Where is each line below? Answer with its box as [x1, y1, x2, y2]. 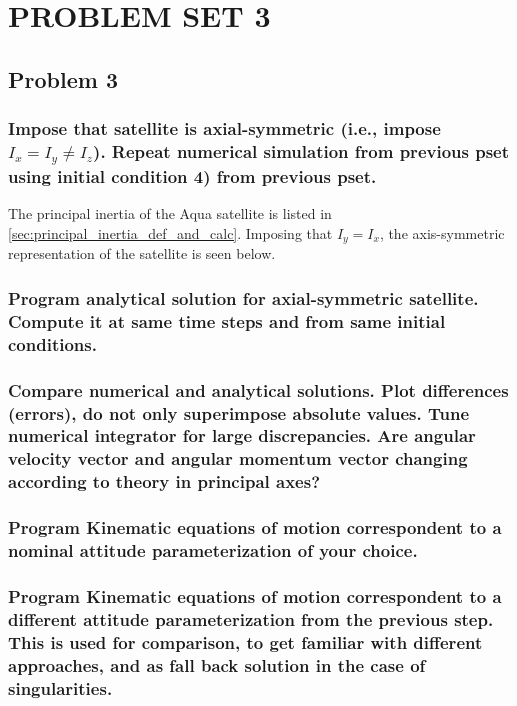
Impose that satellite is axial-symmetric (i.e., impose [8, 116, 441, 141]
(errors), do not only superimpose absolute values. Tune [8, 400, 470, 425]
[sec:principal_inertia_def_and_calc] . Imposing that [8, 222, 333, 243]
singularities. [8, 675, 113, 700]
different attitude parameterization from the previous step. [8, 606, 494, 631]
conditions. [8, 331, 97, 356]
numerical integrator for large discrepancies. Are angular [8, 423, 476, 448]
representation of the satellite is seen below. [8, 243, 276, 264]
